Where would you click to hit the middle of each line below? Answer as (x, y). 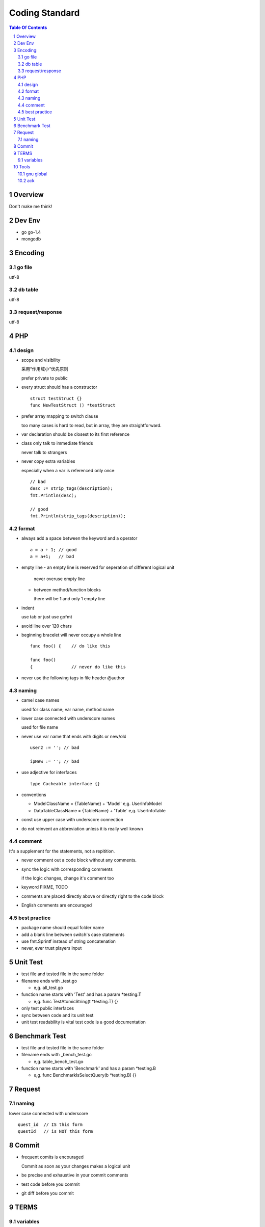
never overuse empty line (59, 579)
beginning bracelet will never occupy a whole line (71, 635)
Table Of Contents (28, 27)
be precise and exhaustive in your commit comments (75, 1175)
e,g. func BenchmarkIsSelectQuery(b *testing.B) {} (85, 1075)
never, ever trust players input (52, 948)
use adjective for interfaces (49, 773)
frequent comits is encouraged (53, 1157)
